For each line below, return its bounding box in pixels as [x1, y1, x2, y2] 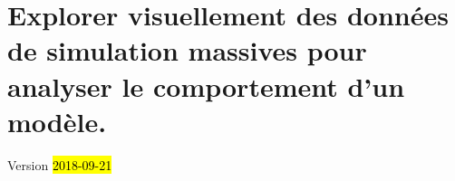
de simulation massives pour [7, 32, 367, 69]
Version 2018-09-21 [7, 155, 112, 174]
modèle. [7, 102, 107, 139]
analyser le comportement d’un [7, 67, 405, 104]
